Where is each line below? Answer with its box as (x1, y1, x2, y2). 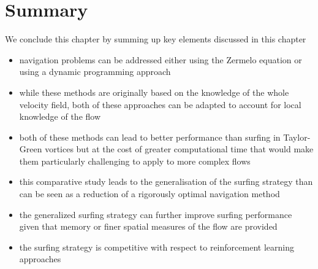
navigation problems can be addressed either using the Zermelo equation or (19, 53, 302, 66)
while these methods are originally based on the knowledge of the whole (19, 85, 289, 98)
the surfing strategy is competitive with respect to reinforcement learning (19, 240, 294, 253)
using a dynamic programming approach (19, 65, 171, 78)
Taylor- (283, 130, 311, 143)
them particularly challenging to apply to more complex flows (19, 154, 251, 167)
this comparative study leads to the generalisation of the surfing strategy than (19, 175, 313, 188)
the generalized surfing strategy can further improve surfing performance (19, 208, 292, 220)
